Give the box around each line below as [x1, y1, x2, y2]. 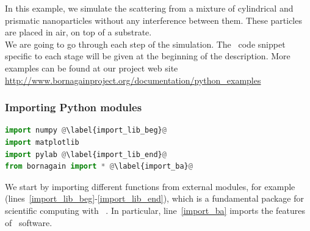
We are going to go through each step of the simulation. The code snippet [5, 37, 286, 50]
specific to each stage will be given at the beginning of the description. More [5, 50, 290, 62]
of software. [5, 216, 52, 229]
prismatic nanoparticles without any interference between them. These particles [5, 13, 302, 26]
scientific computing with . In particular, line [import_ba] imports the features [5, 204, 306, 216]
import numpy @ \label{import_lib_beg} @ [5, 126, 167, 135]
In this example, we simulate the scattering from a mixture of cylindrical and [5, 2, 294, 14]
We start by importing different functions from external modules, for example [5, 180, 295, 193]
